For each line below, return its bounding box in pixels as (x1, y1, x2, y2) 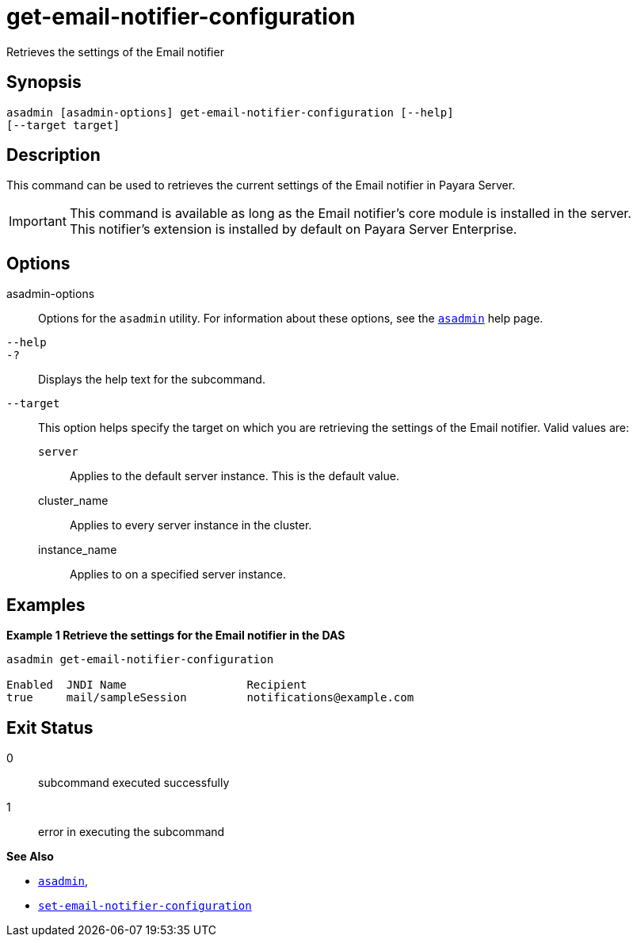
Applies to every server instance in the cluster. (70, 518, 312, 533)
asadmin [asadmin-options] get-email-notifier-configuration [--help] (6, 105, 454, 119)
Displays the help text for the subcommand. (38, 372, 265, 387)
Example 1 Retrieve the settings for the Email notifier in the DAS (6, 628, 345, 643)
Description (6, 145, 101, 166)
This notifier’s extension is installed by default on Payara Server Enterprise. (69, 221, 517, 238)
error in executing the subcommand (38, 824, 225, 838)
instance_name (38, 543, 117, 557)
